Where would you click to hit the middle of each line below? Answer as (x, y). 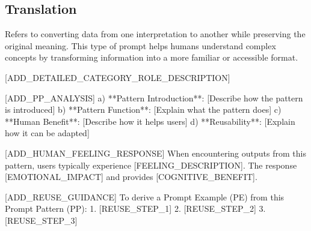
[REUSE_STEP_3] (41, 220)
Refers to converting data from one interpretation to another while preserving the (155, 34)
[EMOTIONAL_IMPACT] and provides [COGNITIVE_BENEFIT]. (131, 177)
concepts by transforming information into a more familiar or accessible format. (152, 57)
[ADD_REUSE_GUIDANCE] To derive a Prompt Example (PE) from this (145, 196)
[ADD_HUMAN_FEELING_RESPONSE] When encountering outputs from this (155, 153)
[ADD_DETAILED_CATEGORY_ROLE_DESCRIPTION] (118, 77)
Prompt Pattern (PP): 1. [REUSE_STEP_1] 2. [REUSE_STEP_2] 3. (135, 208)
